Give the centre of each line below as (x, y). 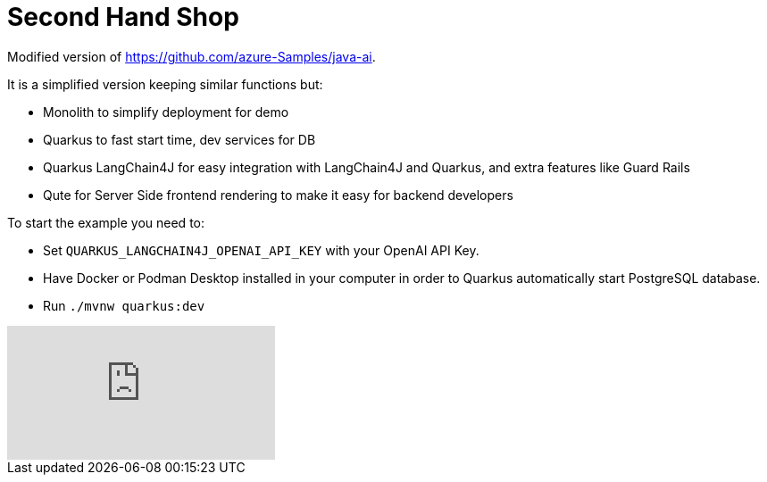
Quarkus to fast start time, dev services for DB (179, 139)
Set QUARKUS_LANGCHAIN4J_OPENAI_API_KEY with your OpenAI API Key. (261, 250)
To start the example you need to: (106, 222)
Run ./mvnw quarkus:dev (124, 305)
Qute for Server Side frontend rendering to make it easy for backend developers (278, 195)
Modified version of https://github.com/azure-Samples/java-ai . (192, 56)
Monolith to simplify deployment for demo (166, 112)
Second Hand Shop (123, 17)
